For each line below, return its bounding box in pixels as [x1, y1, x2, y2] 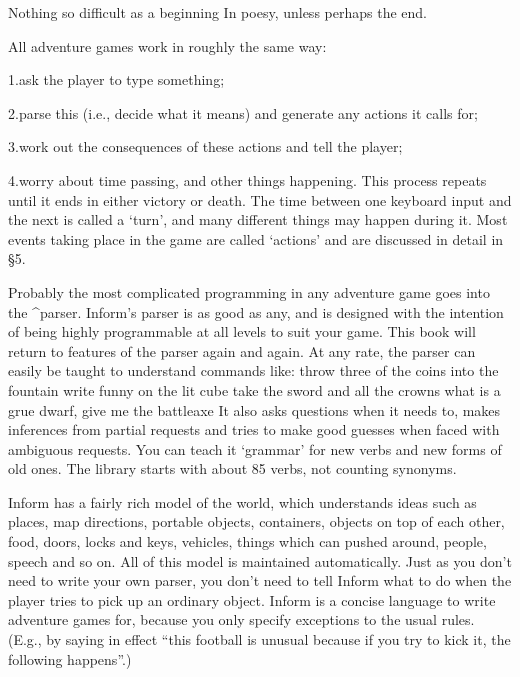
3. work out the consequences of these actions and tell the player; [8, 136, 403, 157]
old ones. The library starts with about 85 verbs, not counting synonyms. [8, 458, 457, 479]
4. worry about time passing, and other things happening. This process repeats [8, 169, 487, 190]
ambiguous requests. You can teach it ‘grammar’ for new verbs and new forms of [8, 438, 502, 459]
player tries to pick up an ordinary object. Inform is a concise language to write [8, 589, 496, 610]
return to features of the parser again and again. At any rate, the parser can [8, 340, 476, 361]
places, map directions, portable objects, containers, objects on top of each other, [8, 511, 505, 532]
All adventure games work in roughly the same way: [8, 35, 327, 56]
